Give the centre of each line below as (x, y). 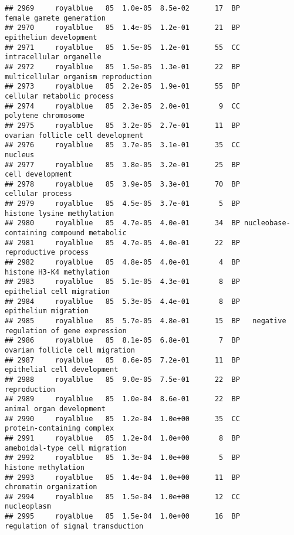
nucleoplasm (28, 507)
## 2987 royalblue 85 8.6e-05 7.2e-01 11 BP (122, 360)
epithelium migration (47, 311)
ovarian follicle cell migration (70, 350)
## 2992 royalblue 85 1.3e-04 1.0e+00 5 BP (122, 458)
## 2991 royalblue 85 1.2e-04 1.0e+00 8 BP (122, 438)
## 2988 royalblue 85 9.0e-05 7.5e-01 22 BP (122, 379)
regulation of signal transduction (74, 526)
